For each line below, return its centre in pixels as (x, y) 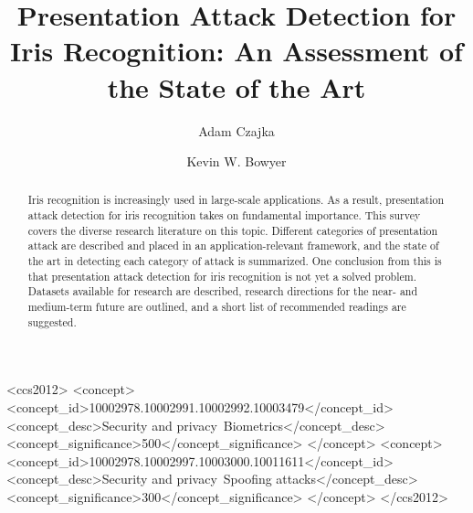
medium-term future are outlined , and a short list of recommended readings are (217, 307)
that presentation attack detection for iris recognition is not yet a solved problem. (222, 276)
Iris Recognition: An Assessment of (236, 51)
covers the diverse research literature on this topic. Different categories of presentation (233, 230)
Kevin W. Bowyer (236, 161)
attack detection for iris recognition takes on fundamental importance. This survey (224, 215)
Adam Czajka (236, 130)
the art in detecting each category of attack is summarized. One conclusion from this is (235, 261)
